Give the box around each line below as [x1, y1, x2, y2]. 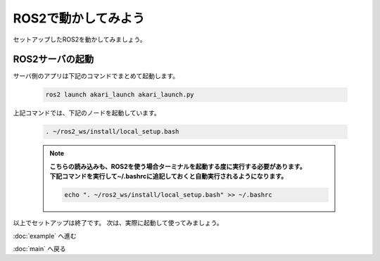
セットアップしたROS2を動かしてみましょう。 [13, 35, 146, 44]
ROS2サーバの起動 [13, 53, 94, 65]
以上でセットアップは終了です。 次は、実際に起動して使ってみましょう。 [13, 219, 223, 227]
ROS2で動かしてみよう [13, 11, 146, 26]
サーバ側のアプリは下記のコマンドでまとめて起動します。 [13, 72, 179, 80]
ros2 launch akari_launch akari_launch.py [45, 91, 194, 98]
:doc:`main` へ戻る [13, 244, 66, 253]
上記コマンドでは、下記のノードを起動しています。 [13, 109, 161, 117]
